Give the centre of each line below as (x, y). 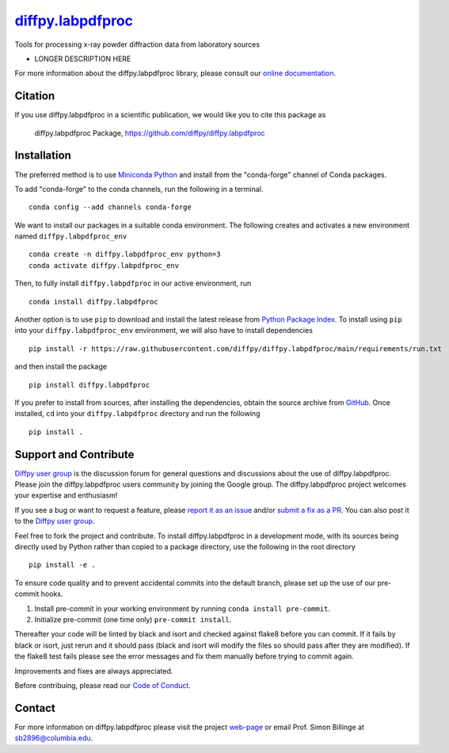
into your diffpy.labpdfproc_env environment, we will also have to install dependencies (164, 331)
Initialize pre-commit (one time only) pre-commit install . (133, 619)
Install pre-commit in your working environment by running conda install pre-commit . (182, 608)
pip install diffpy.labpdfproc (89, 385)
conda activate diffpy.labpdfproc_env (104, 265)
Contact (35, 708)
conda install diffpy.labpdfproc (93, 302)
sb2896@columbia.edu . (54, 738)
